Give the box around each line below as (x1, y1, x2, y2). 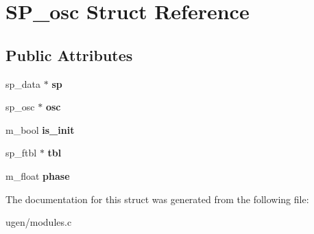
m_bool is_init (5, 122, 75, 137)
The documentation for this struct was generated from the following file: (5, 191, 309, 206)
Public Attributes (5, 44, 133, 65)
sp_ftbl (5, 145, 37, 160)
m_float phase (5, 168, 70, 183)
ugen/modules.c (5, 215, 72, 229)
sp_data (5, 76, 41, 91)
